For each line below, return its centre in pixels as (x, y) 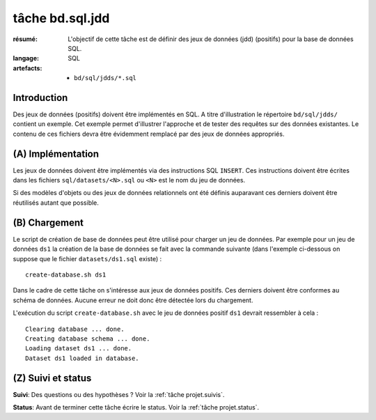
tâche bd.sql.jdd (61, 18)
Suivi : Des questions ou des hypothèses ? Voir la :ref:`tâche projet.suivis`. (119, 394)
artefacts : (28, 68)
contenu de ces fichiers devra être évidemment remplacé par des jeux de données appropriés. (149, 134)
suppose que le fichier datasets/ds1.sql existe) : (87, 258)
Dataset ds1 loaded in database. (82, 358)
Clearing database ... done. (75, 329)
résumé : (25, 39)
